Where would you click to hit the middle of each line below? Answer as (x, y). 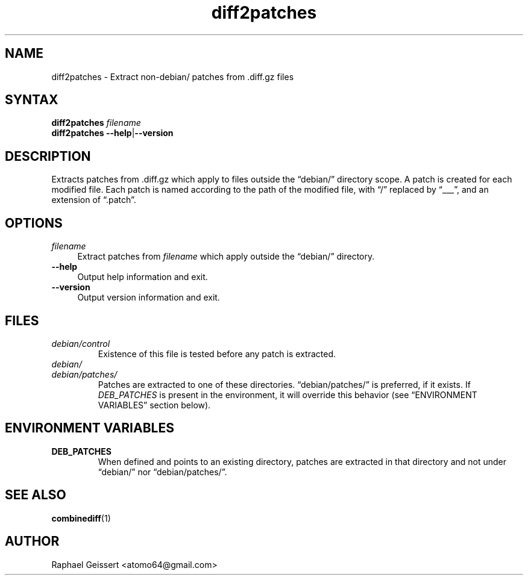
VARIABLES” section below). (154, 405)
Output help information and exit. (143, 277)
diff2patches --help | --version (112, 133)
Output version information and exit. (149, 298)
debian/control (81, 343)
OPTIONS (34, 223)
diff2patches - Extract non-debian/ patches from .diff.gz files (173, 76)
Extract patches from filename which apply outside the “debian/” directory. (226, 257)
